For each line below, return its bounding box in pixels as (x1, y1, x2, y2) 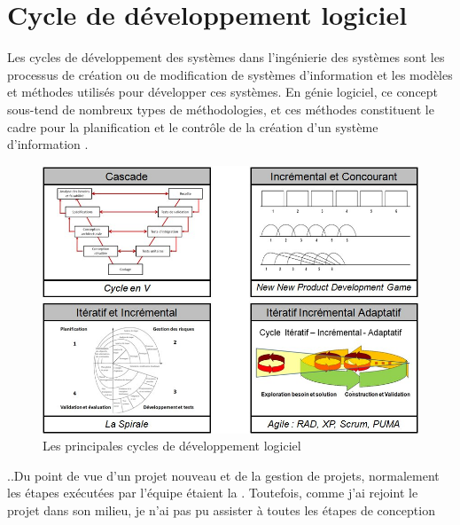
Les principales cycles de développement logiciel (43, 436, 301, 455)
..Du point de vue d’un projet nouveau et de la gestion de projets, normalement (7, 466, 440, 484)
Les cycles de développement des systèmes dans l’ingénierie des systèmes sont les (7, 48, 445, 67)
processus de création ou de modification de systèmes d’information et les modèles (7, 65, 453, 83)
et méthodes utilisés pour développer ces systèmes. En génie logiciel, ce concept (7, 82, 439, 101)
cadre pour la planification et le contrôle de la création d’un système (7, 117, 378, 136)
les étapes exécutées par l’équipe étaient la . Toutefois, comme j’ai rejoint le (7, 483, 418, 502)
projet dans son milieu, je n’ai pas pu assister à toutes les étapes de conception (7, 500, 435, 519)
